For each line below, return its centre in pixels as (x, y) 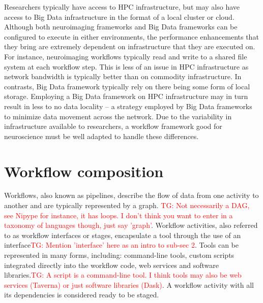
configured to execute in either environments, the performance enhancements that (131, 36)
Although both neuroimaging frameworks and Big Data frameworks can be (121, 27)
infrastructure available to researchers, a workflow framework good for (113, 126)
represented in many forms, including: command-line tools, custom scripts (119, 255)
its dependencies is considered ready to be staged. (82, 295)
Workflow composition (84, 171)
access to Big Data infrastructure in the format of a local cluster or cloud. (119, 16)
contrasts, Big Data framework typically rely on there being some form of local (127, 86)
